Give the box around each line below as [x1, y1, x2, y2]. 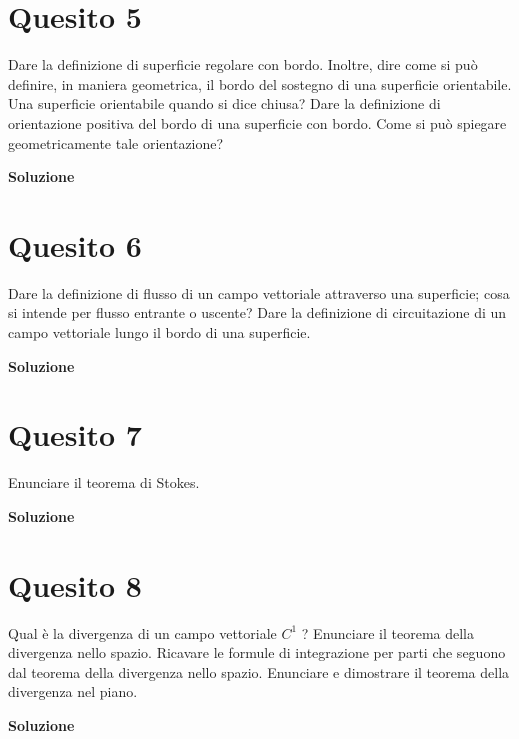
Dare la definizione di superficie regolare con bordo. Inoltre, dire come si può [8, 54, 478, 75]
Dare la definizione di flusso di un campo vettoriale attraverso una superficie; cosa [8, 282, 510, 303]
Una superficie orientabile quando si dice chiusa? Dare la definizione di [8, 93, 441, 114]
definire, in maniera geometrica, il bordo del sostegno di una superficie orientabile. [8, 73, 512, 94]
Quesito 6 [8, 224, 142, 265]
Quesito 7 [8, 414, 142, 455]
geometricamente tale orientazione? [8, 132, 224, 153]
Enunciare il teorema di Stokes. [8, 472, 200, 493]
